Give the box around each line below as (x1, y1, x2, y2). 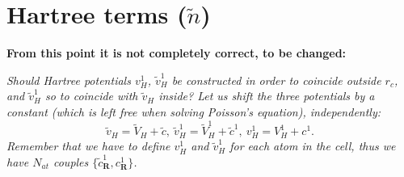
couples (53, 153, 89, 170)
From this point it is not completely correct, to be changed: (6, 44, 347, 61)
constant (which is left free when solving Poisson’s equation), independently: (6, 103, 381, 120)
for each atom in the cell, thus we (229, 137, 396, 154)
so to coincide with (44, 87, 138, 104)
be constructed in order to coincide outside (171, 71, 381, 88)
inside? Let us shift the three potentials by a (158, 87, 375, 104)
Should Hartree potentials (6, 71, 131, 88)
